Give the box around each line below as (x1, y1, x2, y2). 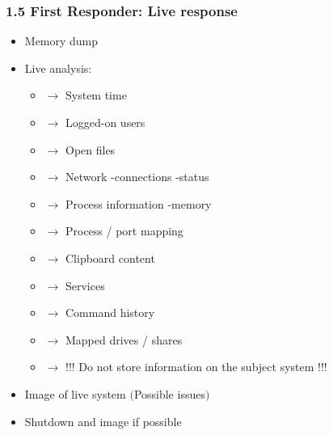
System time (65, 87, 127, 103)
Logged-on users (65, 114, 145, 130)
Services (65, 277, 105, 294)
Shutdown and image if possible (24, 412, 182, 429)
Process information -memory (65, 195, 212, 212)
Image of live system (24, 385, 126, 402)
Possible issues (133, 385, 205, 402)
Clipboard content (65, 249, 155, 266)
